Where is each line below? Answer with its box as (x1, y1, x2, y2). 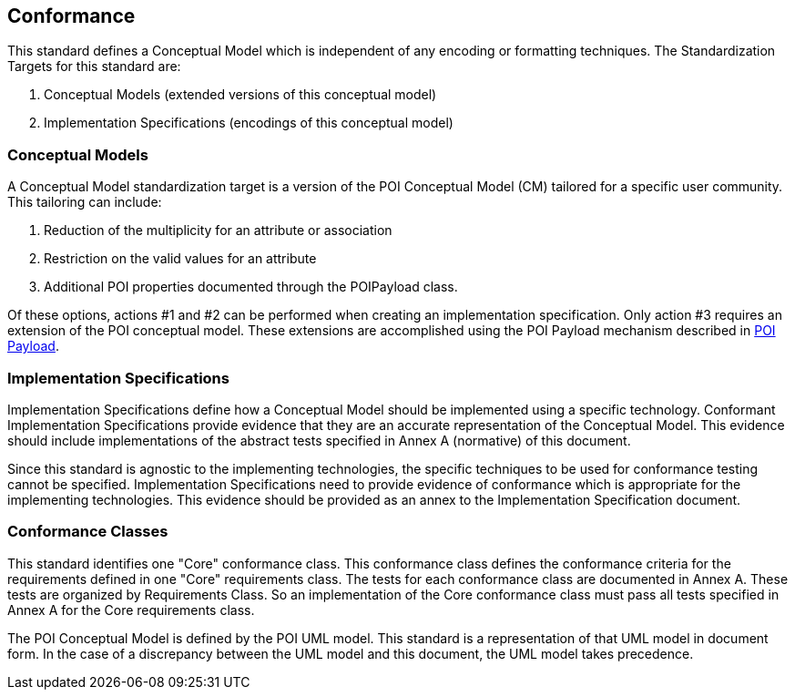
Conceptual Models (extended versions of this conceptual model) (44, 87, 437, 103)
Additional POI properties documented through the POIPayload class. (44, 279, 458, 295)
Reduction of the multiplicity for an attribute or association (44, 222, 392, 239)
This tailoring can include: (7, 194, 162, 210)
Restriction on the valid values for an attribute (44, 251, 317, 267)
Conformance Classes (7, 522, 168, 541)
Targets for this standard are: (7, 58, 181, 75)
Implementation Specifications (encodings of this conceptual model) (44, 115, 454, 131)
